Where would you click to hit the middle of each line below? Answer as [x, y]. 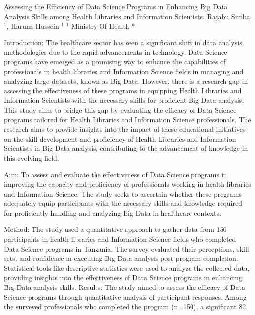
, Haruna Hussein [33, 26]
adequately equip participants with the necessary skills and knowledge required [123, 203]
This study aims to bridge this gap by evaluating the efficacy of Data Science [120, 109]
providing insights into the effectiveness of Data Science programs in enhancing [123, 277]
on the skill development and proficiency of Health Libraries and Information [120, 138]
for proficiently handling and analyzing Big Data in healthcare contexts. [112, 213]
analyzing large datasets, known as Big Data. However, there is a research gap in [126, 81]
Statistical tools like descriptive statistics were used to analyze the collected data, [127, 268]
